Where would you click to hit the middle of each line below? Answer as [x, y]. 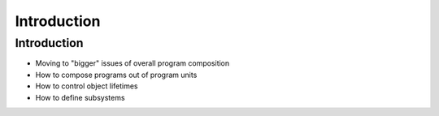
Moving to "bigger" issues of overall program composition [133, 63]
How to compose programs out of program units [116, 75]
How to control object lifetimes [87, 86]
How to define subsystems [80, 97]
